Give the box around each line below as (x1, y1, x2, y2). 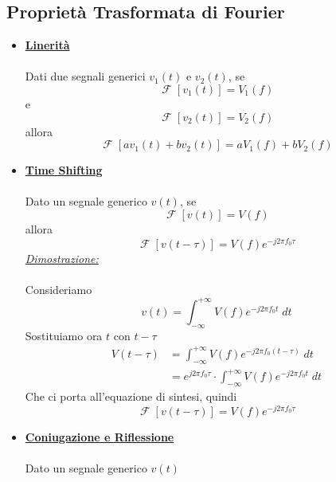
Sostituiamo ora (25, 327, 103, 343)
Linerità (25, 37, 70, 53)
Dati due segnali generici (25, 68, 146, 84)
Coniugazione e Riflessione (25, 428, 174, 445)
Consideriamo (25, 280, 92, 297)
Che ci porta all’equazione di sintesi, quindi (25, 387, 237, 404)
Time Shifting (25, 162, 103, 178)
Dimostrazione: (25, 249, 99, 266)
